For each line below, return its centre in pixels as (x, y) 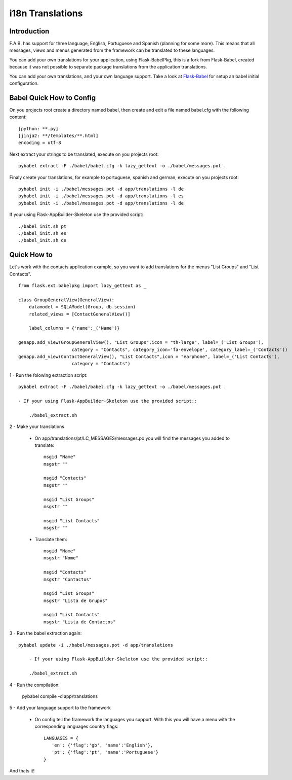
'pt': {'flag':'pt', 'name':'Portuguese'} (105, 752)
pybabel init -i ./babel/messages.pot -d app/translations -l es (101, 196)
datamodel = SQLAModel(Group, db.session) (82, 307)
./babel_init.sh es (43, 233)
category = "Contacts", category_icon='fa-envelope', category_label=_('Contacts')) (180, 349)
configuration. (24, 83)
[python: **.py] (38, 129)
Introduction (29, 31)
